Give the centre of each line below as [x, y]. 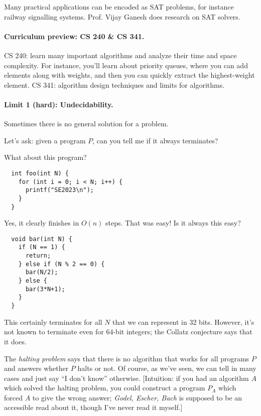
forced [13, 397]
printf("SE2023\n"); [59, 190]
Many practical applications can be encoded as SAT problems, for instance [119, 7]
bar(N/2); [42, 272]
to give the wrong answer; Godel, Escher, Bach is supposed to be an [137, 397]
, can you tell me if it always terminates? [155, 140]
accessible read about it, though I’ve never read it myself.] [93, 407]
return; [38, 256]
